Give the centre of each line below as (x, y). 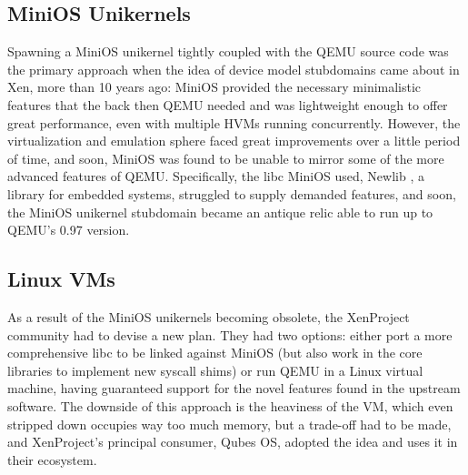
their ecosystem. (52, 459)
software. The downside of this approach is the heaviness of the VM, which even (230, 405)
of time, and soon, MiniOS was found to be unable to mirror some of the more (226, 158)
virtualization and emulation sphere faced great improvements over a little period (234, 141)
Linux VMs (61, 279)
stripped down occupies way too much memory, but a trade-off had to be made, (229, 424)
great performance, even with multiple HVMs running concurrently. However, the (234, 122)
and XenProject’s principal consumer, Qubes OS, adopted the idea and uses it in (233, 442)
